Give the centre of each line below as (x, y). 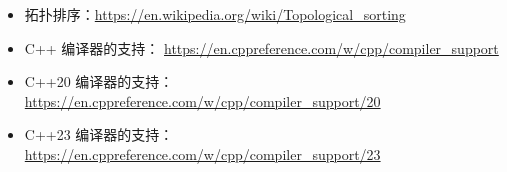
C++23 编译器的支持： (99, 134)
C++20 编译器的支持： (99, 81)
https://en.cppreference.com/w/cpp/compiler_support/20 (202, 100)
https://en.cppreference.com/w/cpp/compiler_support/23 (202, 153)
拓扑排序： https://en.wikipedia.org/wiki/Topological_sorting (215, 14)
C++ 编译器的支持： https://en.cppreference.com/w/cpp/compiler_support (261, 47)
